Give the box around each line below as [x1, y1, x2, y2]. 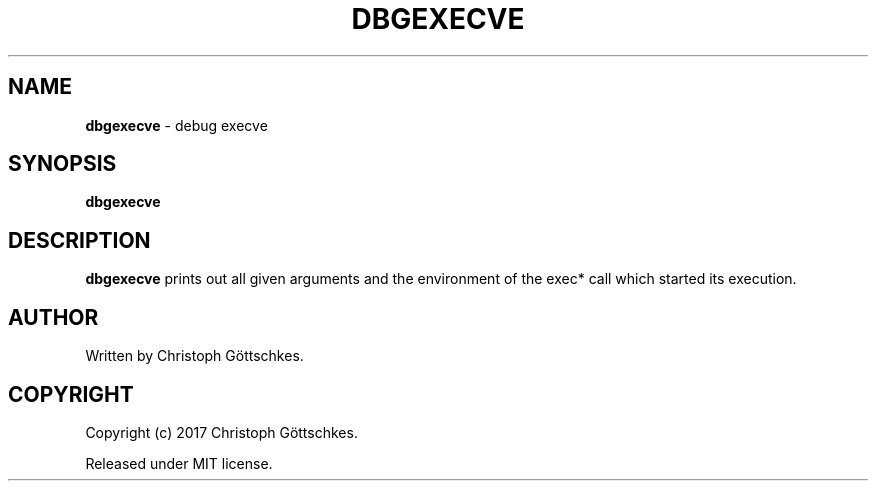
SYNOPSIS [8, 151, 117, 177]
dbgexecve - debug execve [85, 116, 268, 134]
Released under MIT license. [85, 454, 273, 472]
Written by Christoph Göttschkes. [85, 347, 304, 365]
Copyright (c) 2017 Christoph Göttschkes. [85, 423, 358, 441]
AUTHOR [8, 304, 99, 330]
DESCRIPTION [8, 227, 151, 253]
